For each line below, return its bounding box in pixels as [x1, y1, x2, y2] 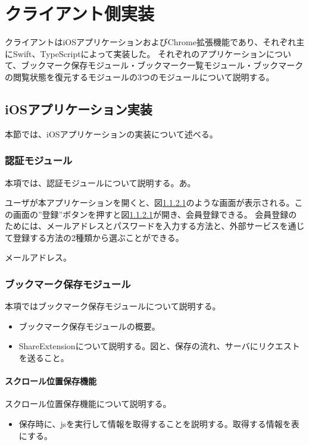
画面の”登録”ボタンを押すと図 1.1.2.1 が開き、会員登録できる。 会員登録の [13, 208, 297, 220]
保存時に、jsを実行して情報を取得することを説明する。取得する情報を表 [18, 418, 299, 430]
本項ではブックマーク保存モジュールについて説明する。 [5, 300, 221, 312]
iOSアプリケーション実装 [5, 99, 152, 118]
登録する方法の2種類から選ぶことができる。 [13, 231, 184, 243]
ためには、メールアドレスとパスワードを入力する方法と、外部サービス [5, 220, 280, 232]
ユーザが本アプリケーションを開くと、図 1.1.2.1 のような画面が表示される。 [5, 196, 295, 209]
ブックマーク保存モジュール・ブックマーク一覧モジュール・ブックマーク [21, 59, 304, 71]
